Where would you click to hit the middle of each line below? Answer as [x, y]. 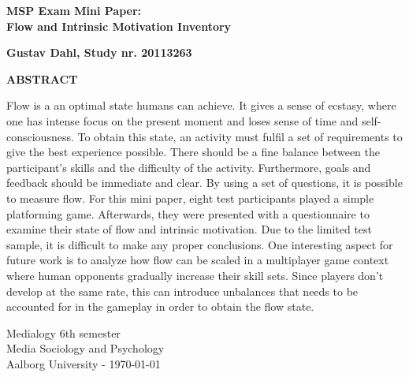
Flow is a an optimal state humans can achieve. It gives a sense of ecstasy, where [201, 105]
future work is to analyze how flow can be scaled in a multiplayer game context [198, 260]
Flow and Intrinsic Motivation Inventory [119, 26]
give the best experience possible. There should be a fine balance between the [193, 152]
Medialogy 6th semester [63, 332]
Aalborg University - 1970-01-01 [84, 363]
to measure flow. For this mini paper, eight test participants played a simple [190, 198]
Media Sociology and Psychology [86, 348]
